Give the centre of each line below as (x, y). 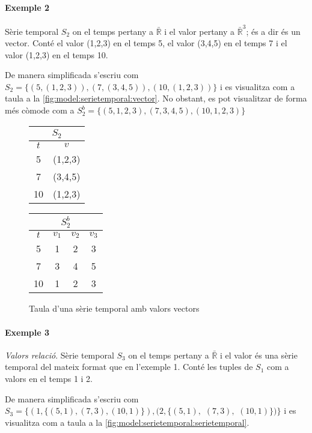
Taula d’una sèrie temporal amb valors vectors (114, 308)
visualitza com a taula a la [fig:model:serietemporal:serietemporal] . (127, 422)
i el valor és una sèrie (259, 355)
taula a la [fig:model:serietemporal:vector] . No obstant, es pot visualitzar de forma (156, 98)
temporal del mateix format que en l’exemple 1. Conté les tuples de (129, 367)
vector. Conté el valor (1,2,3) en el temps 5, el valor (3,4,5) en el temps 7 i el (146, 43)
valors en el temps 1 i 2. (49, 379)
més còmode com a (40, 110)
